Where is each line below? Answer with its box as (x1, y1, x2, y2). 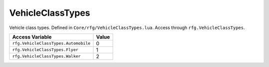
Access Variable (12, 33, 52, 40)
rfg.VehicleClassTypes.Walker (12, 54, 81, 59)
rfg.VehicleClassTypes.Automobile (12, 41, 91, 46)
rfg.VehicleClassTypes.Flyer (12, 47, 79, 53)
